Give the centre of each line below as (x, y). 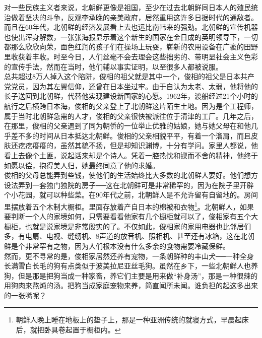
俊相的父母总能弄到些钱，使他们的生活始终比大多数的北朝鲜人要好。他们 (124, 175)
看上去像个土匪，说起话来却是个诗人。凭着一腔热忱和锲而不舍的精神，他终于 (131, 155)
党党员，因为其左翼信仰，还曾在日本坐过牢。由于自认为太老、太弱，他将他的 (131, 86)
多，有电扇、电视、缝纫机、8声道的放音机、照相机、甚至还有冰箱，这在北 (126, 236)
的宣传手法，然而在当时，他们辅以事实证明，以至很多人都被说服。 (113, 66)
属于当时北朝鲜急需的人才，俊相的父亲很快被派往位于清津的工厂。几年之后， (131, 116)
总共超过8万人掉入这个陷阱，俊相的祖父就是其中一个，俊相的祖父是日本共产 (129, 76)
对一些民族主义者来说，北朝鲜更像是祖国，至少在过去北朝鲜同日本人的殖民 (127, 7)
